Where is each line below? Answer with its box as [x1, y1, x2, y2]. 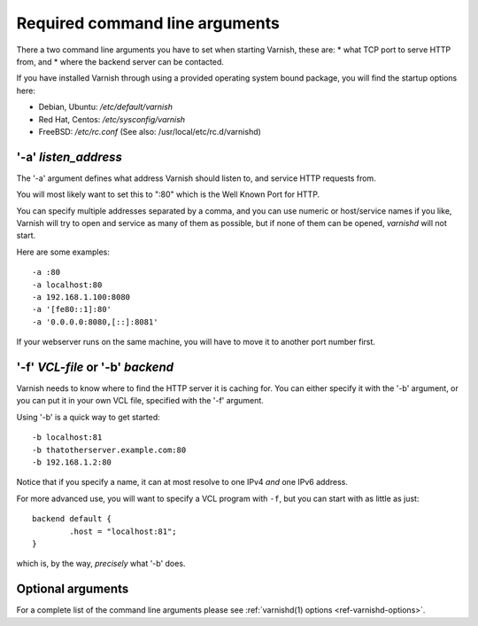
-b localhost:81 [32, 433, 103, 442]
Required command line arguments [16, 13, 281, 33]
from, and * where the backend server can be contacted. [16, 56, 225, 67]
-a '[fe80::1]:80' [32, 304, 112, 315]
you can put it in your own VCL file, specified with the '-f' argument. [16, 395, 265, 406]
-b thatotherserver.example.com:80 [32, 444, 187, 455]
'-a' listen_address [16, 149, 123, 164]
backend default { [32, 514, 112, 524]
